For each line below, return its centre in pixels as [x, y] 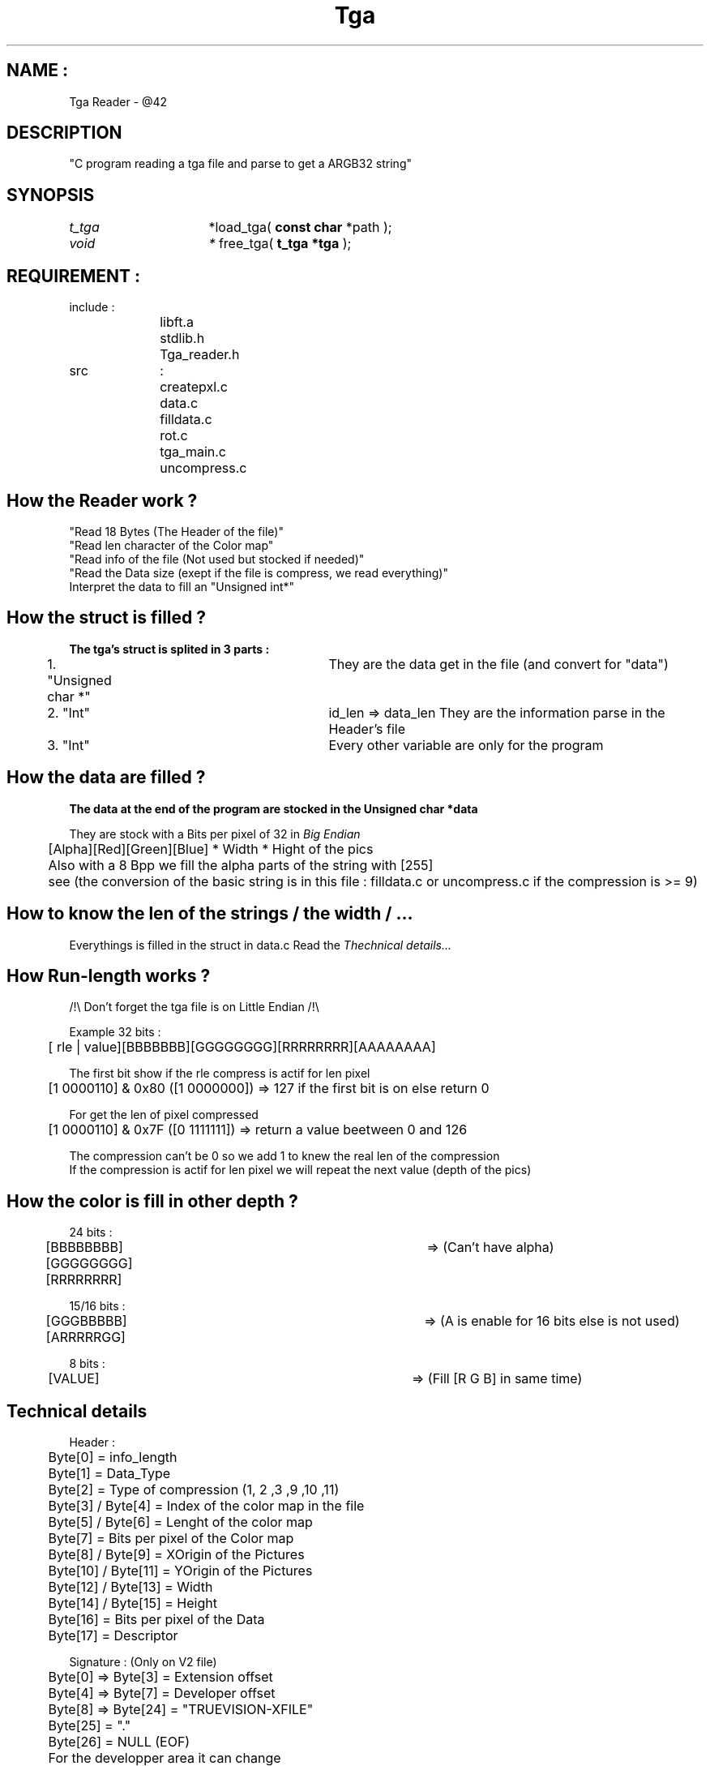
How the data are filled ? [106, 778]
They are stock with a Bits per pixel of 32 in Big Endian [215, 834]
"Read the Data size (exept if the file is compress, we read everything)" [259, 572]
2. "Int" [68, 712]
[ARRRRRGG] [86, 1337]
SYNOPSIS [51, 195]
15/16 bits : [97, 1306]
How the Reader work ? [102, 500]
